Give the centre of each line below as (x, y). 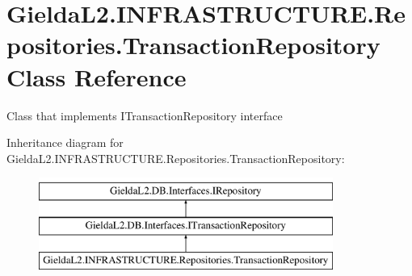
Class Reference (97, 76)
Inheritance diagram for (65, 142)
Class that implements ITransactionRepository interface (145, 115)
